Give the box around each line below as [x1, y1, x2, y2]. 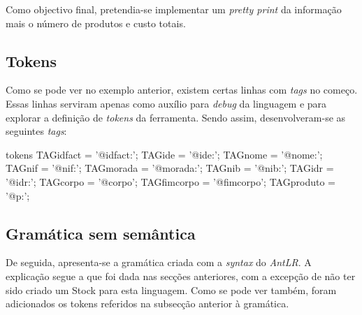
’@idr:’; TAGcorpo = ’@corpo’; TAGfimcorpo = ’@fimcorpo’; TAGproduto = [6, 174, 335, 189]
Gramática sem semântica [6, 222, 196, 244]
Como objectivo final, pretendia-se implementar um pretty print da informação [6, 2, 342, 16]
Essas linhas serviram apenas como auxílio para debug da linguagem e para [6, 96, 327, 110]
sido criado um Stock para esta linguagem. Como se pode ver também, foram [6, 282, 337, 297]
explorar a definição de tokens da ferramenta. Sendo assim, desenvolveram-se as [6, 110, 346, 124]
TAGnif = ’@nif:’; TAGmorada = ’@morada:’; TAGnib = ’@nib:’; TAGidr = [6, 161, 334, 175]
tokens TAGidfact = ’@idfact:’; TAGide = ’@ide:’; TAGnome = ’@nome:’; [6, 147, 323, 161]
